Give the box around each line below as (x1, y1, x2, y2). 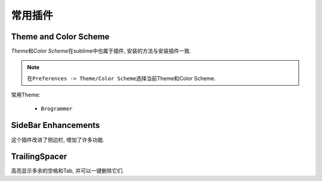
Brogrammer (41, 105, 73, 112)
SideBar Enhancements (11, 120, 100, 130)
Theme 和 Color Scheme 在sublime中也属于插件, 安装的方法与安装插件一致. (11, 48, 191, 55)
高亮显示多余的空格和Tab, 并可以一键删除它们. (11, 167, 125, 174)
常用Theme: (11, 91, 41, 98)
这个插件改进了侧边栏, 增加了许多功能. (11, 136, 105, 143)
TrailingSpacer (11, 152, 67, 162)
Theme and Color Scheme (11, 32, 110, 42)
